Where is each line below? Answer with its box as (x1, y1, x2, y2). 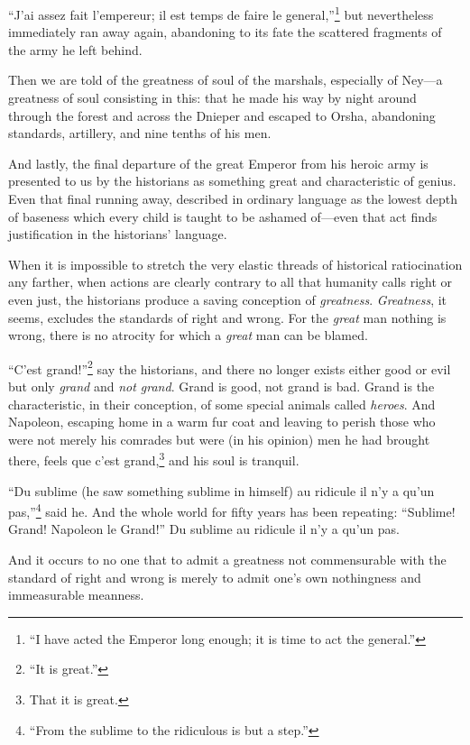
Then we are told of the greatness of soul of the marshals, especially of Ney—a (8, 70, 443, 89)
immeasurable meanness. (8, 585, 144, 604)
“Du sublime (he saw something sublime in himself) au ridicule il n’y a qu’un (8, 481, 435, 500)
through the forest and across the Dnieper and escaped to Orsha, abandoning (8, 106, 436, 124)
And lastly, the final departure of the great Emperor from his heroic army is (8, 153, 429, 172)
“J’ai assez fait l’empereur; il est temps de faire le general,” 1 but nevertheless (8, 3, 434, 23)
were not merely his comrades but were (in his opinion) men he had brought (8, 429, 430, 448)
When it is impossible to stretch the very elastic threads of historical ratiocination (8, 254, 463, 273)
